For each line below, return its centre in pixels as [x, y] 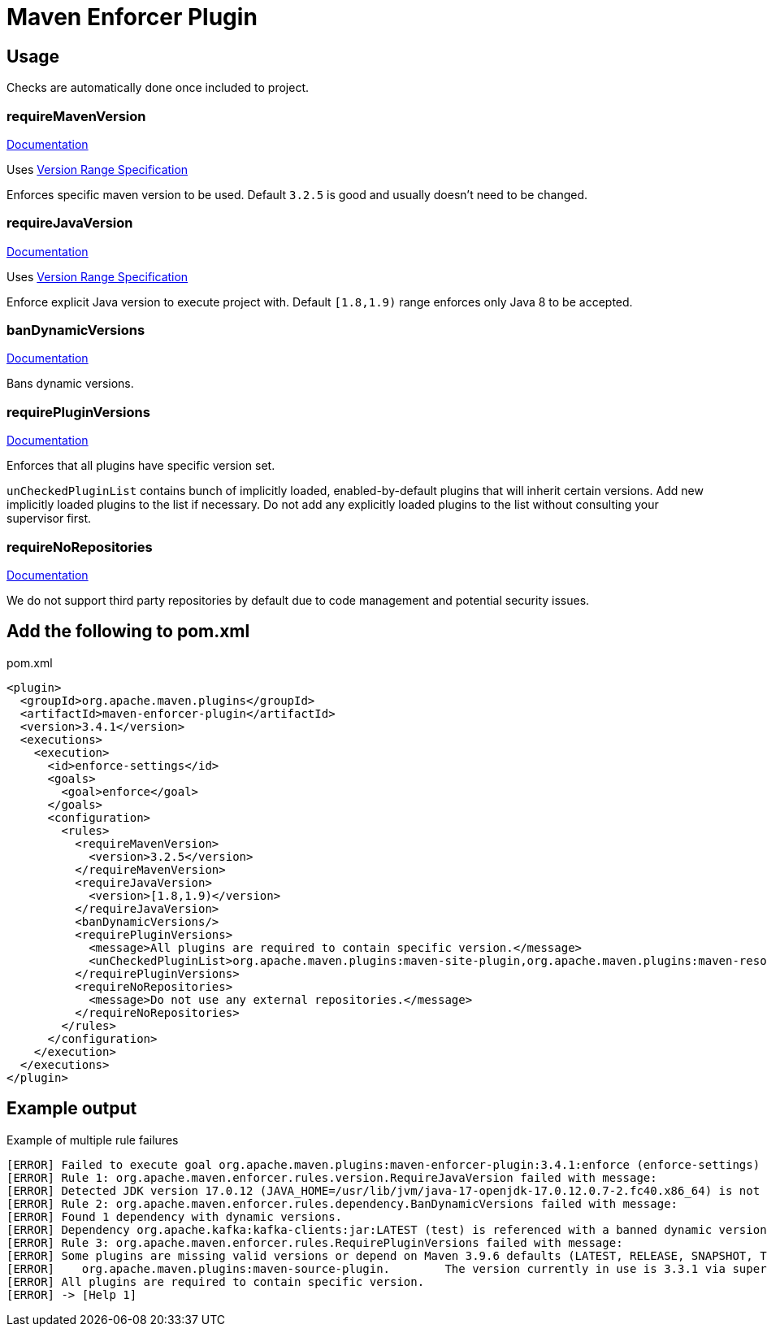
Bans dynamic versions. [70, 384]
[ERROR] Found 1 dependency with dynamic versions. [175, 1216]
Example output [72, 1109]
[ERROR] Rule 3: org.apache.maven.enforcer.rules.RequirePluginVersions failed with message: [315, 1242]
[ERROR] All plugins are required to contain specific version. [216, 1281]
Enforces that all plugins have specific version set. [141, 466]
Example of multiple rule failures [93, 1140]
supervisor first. [49, 519]
